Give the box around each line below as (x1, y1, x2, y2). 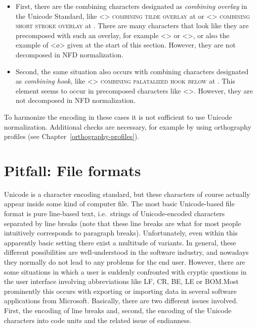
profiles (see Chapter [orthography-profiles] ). (4, 131, 139, 141)
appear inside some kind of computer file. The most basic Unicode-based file (4, 198, 235, 209)
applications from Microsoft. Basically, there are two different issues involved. (4, 295, 238, 306)
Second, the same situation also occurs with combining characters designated (15, 66, 249, 76)
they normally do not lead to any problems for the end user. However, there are (4, 257, 246, 267)
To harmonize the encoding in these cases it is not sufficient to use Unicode (4, 111, 232, 122)
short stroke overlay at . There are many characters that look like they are (15, 20, 249, 31)
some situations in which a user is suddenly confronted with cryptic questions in (4, 266, 247, 277)
